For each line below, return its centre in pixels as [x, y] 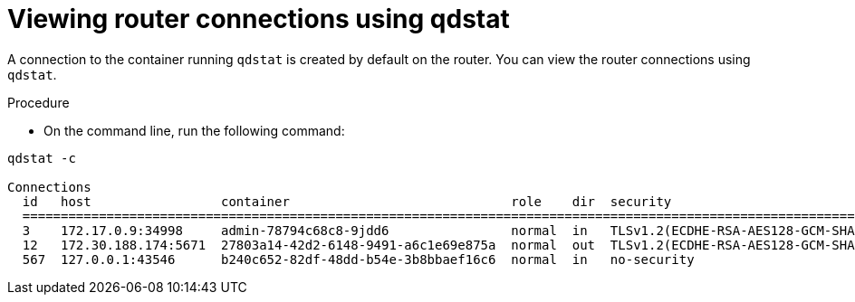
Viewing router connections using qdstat [259, 19]
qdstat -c [42, 158]
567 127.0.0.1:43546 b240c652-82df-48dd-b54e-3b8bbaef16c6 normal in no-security [358, 259]
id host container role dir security [347, 201]
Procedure [38, 102]
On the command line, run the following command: [194, 130]
